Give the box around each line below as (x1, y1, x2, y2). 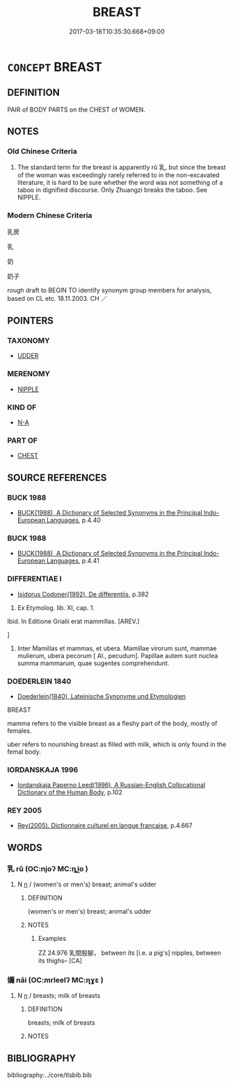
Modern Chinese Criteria (7, 211, 93, 221)
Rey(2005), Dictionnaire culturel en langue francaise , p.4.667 (17, 821, 193, 830)
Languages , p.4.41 (46, 556, 99, 565)
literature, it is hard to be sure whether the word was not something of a (17, 179, 223, 187)
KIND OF (7, 402, 37, 412)
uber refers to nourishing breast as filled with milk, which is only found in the (7, 740, 227, 748)
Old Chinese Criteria (7, 147, 78, 156)
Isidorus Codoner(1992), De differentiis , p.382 (17, 590, 150, 598)
